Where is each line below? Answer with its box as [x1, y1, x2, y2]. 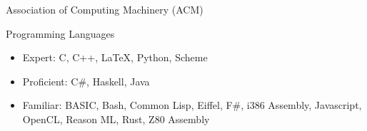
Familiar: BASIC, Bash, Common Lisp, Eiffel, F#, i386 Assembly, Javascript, [22, 98, 362, 112]
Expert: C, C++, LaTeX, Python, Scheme [22, 50, 208, 65]
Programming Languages [6, 26, 115, 41]
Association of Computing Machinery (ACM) [6, 2, 203, 16]
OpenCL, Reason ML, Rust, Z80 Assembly [22, 111, 210, 126]
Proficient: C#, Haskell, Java [22, 73, 150, 88]
